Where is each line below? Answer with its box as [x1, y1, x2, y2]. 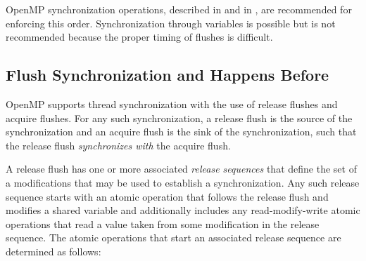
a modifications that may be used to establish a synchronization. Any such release [6, 175, 360, 189]
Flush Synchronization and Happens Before [6, 64, 329, 86]
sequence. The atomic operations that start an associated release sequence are [6, 230, 341, 245]
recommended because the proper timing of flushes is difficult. [6, 29, 273, 44]
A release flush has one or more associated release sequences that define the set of [6, 161, 357, 176]
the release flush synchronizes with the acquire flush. [6, 138, 231, 152]
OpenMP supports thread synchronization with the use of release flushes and [6, 96, 338, 111]
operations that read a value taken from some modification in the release [6, 216, 320, 231]
